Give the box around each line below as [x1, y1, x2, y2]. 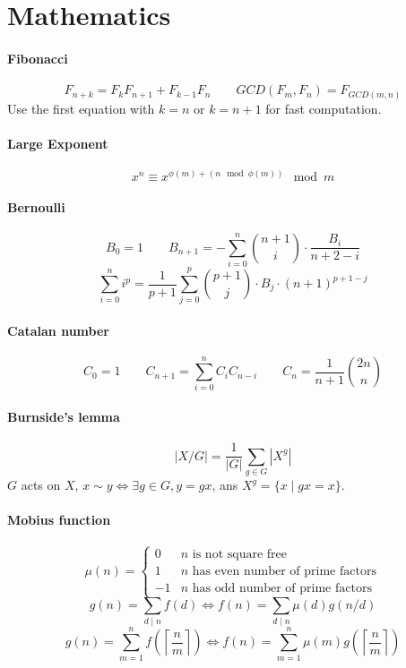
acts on [21, 475, 61, 494]
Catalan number [7, 321, 109, 339]
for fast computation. [265, 98, 382, 117]
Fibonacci [7, 48, 68, 67]
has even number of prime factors [192, 564, 376, 578]
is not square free [192, 547, 287, 561]
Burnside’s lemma [7, 407, 120, 426]
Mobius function [7, 510, 111, 529]
